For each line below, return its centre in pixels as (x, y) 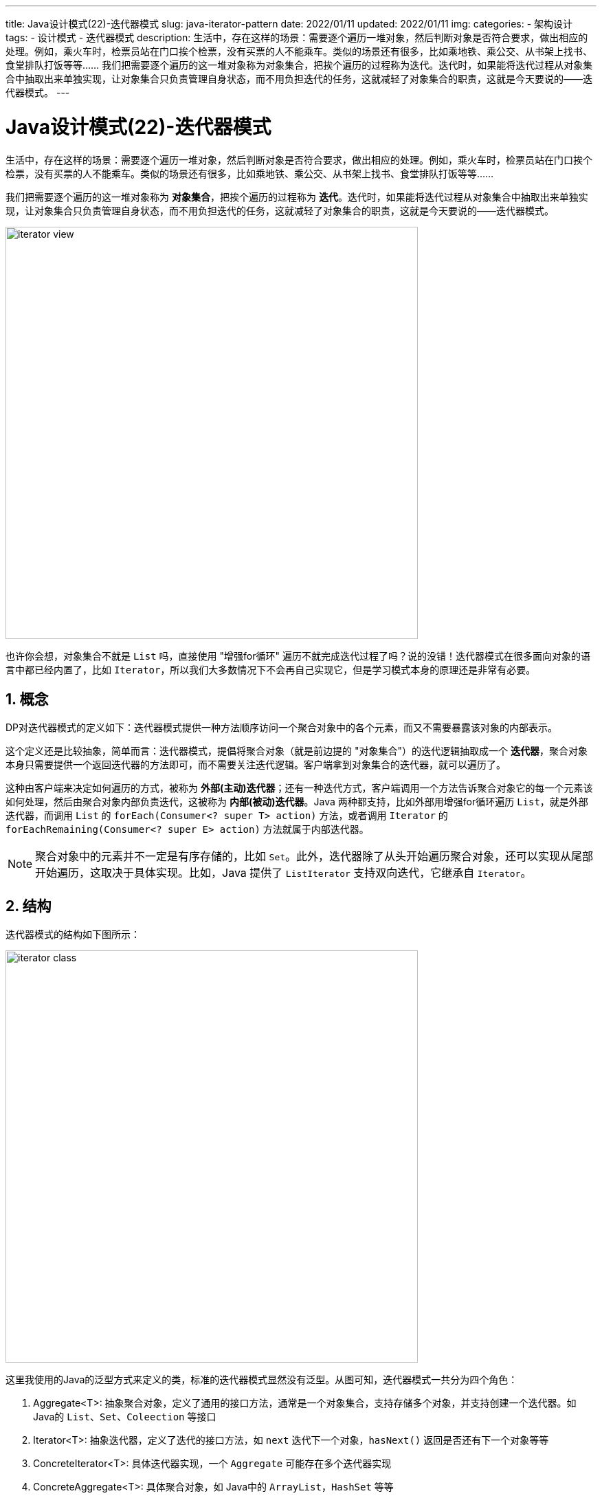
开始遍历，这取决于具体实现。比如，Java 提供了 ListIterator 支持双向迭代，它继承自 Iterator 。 (283, 873)
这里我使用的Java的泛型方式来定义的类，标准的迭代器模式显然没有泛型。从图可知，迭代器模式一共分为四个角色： (262, 1380)
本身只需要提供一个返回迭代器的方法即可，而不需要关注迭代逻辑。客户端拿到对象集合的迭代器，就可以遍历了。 (256, 765)
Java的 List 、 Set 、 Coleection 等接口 (125, 1417)
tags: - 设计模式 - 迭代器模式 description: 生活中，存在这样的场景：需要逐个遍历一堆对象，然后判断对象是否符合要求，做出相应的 (297, 37)
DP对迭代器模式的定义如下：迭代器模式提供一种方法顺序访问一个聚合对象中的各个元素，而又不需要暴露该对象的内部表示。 (282, 728)
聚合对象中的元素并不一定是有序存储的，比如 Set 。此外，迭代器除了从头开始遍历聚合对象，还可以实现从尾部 (314, 857)
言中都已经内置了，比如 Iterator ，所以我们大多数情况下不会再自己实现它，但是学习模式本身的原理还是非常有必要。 (271, 669)
